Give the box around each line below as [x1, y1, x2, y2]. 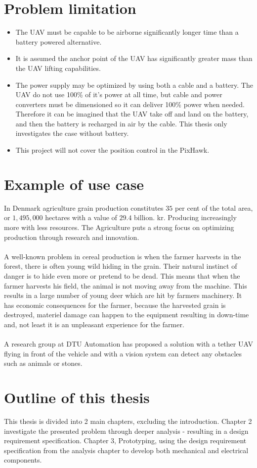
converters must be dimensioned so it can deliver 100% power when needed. [15, 99, 245, 109]
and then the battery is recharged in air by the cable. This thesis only [15, 118, 227, 128]
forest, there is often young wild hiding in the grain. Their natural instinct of [4, 261, 237, 271]
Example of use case [4, 174, 144, 194]
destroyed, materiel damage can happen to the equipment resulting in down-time [4, 309, 249, 320]
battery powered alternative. [15, 36, 102, 47]
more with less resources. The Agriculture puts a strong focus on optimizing [4, 222, 234, 232]
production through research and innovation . [4, 232, 139, 242]
